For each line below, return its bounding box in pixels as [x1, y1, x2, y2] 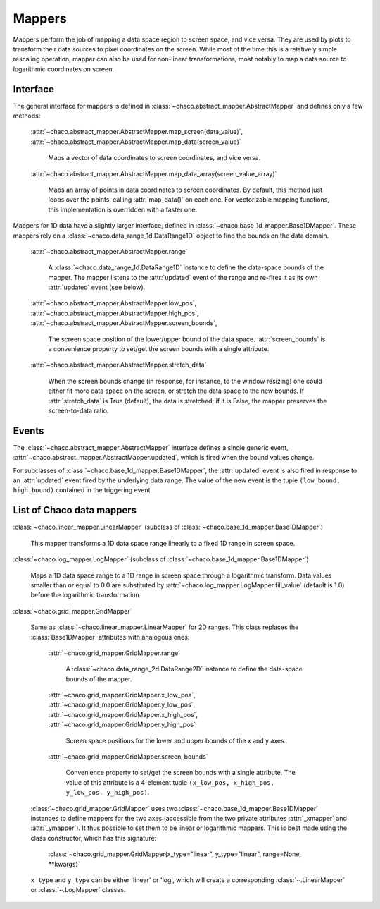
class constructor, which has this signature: [30, 834, 157, 842]
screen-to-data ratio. [48, 406, 109, 415]
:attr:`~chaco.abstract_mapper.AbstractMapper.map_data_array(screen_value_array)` [30, 169, 277, 178]
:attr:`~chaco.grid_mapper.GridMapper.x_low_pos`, [48, 691, 196, 700]
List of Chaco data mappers [13, 504, 137, 516]
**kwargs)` [48, 860, 80, 868]
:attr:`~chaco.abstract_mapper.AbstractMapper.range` [30, 247, 188, 255]
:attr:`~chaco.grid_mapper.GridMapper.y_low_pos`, [48, 700, 196, 709]
